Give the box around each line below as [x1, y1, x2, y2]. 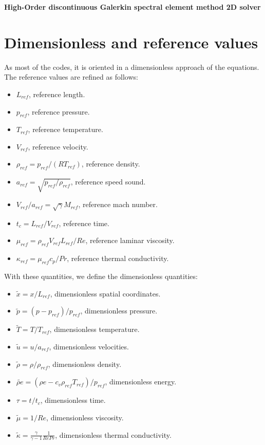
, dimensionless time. [40, 395, 106, 405]
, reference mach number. [78, 199, 158, 210]
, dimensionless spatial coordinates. [50, 288, 161, 299]
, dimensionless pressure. [80, 305, 158, 316]
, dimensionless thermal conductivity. [55, 429, 172, 440]
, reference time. [59, 217, 109, 228]
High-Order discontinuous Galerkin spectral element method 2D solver [4, 2, 261, 12]
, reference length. [28, 88, 85, 99]
